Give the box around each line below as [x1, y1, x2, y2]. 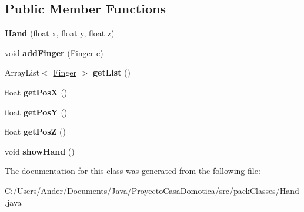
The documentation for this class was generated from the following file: [5, 165, 260, 177]
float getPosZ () [5, 125, 66, 138]
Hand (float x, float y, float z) [5, 27, 115, 39]
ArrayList [5, 66, 40, 78]
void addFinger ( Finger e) [5, 46, 103, 59]
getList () [92, 66, 131, 78]
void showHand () [5, 145, 75, 157]
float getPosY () [5, 105, 68, 118]
